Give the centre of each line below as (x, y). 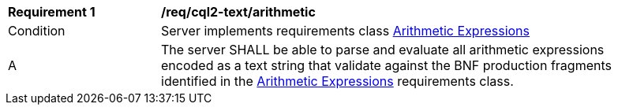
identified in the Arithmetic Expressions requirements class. (337, 81)
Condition (37, 31)
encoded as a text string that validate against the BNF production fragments (386, 65)
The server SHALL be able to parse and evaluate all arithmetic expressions (383, 50)
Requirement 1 (52, 12)
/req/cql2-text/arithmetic (238, 12)
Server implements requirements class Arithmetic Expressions (345, 31)
